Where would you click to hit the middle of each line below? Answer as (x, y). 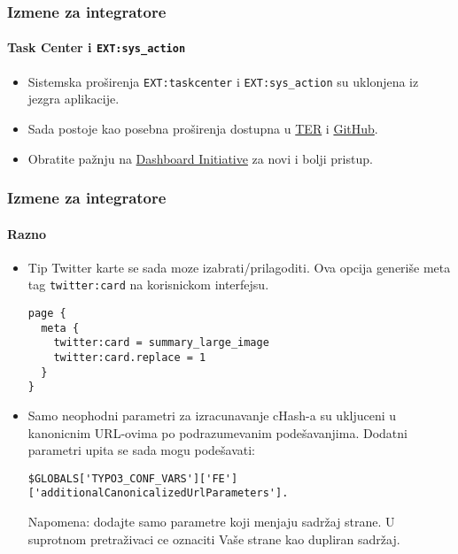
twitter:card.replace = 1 (130, 358)
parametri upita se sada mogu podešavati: (141, 450)
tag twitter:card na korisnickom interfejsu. (148, 285)
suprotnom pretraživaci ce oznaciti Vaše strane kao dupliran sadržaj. (214, 539)
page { (47, 314)
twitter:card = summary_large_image (161, 343)
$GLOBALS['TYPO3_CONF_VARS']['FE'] (133, 478)
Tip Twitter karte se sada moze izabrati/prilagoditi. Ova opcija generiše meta (239, 267)
